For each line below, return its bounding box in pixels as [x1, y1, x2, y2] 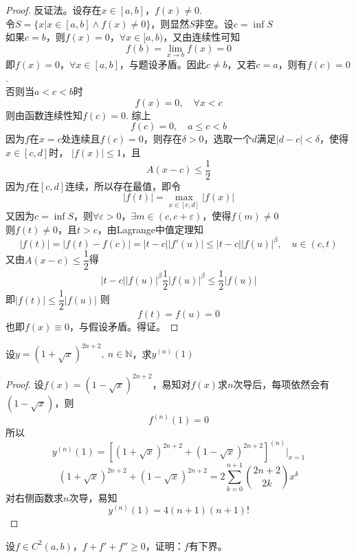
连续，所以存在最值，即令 [65, 178, 181, 193]
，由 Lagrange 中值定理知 [97, 222, 204, 237]
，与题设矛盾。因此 [119, 57, 206, 71]
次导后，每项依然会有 [233, 376, 330, 391]
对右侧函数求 [5, 490, 63, 504]
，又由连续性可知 [163, 30, 241, 44]
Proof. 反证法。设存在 [5, 3, 102, 17]
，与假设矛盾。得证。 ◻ [69, 319, 179, 334]
